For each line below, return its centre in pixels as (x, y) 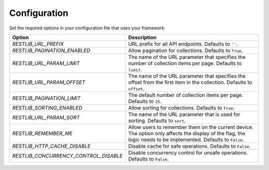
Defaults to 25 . (145, 101)
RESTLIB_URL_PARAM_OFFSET (49, 82)
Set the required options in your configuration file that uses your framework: (87, 28)
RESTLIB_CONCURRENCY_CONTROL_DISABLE (67, 156)
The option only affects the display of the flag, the (187, 133)
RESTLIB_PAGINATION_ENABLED (51, 50)
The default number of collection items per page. (186, 95)
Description (142, 37)
